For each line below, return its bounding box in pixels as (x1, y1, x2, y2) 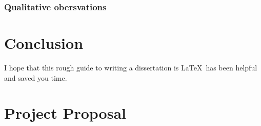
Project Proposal (4, 102, 126, 123)
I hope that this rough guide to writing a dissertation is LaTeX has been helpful (4, 62, 257, 73)
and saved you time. (4, 72, 67, 83)
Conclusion (4, 32, 84, 53)
